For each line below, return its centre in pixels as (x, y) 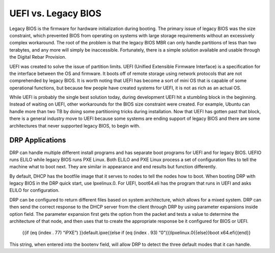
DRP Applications (38, 140)
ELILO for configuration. (34, 190)
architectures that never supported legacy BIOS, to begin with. (75, 125)
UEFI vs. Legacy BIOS (56, 13)
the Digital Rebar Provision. (38, 57)
